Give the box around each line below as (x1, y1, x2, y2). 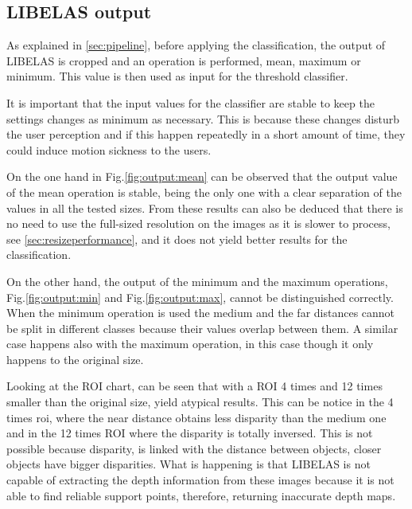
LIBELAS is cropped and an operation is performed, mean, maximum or (6, 52, 361, 69)
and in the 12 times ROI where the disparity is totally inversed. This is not (6, 425, 373, 441)
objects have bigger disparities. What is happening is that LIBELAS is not (6, 456, 371, 472)
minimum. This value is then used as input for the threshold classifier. (6, 68, 348, 84)
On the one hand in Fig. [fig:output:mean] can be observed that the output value (6, 168, 398, 185)
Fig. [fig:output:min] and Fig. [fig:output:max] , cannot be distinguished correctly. (6, 288, 394, 305)
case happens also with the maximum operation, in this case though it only (6, 335, 374, 352)
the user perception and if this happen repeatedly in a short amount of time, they (6, 126, 406, 143)
